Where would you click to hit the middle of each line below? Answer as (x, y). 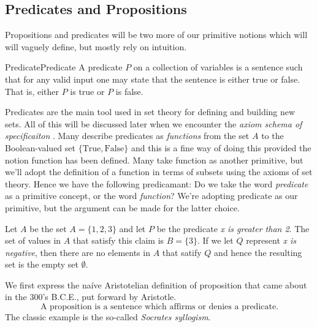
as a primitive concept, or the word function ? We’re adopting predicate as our (151, 196)
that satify (182, 252)
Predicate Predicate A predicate (64, 67)
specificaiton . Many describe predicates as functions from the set (127, 136)
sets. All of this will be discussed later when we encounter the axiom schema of (154, 123)
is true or (87, 91)
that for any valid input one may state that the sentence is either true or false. (153, 79)
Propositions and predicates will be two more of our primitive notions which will (156, 35)
